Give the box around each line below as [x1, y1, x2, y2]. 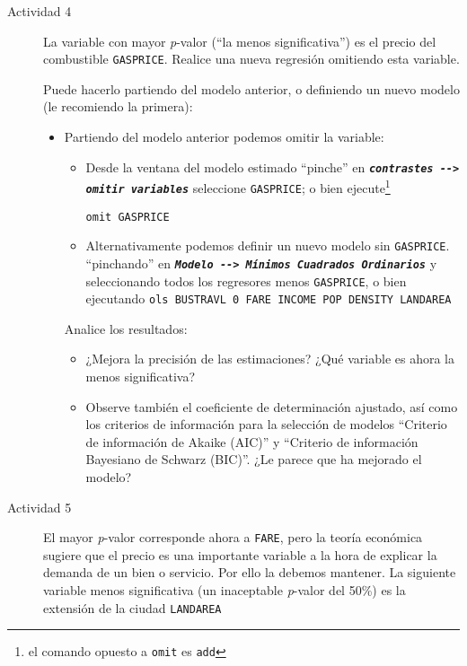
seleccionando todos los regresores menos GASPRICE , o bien [85, 271, 407, 290]
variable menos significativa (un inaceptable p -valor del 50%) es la [43, 581, 406, 600]
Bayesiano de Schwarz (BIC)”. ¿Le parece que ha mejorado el [85, 450, 422, 469]
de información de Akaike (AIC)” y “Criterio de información [85, 432, 419, 451]
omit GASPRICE [85, 210, 170, 223]
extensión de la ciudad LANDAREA [43, 598, 222, 617]
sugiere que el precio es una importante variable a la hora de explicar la [43, 545, 437, 564]
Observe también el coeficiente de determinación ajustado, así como [85, 397, 458, 416]
